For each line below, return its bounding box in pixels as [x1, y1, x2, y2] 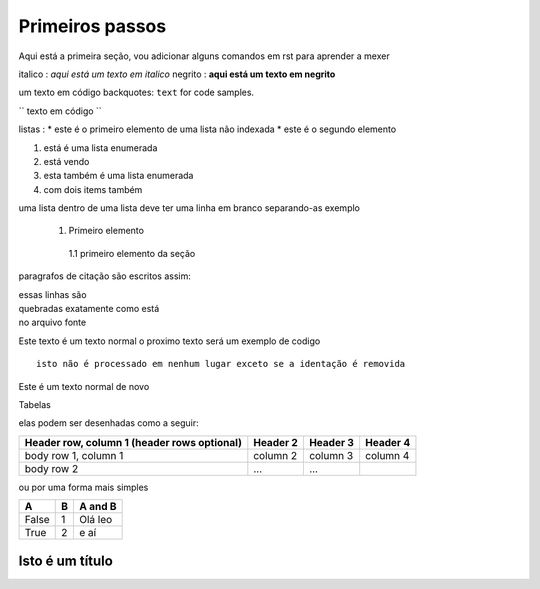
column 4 [365, 448, 410, 462]
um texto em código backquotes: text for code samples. [18, 86, 255, 99]
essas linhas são [18, 288, 87, 300]
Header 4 [365, 435, 411, 449]
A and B [78, 500, 117, 514]
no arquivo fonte [18, 316, 87, 329]
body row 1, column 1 [24, 448, 124, 462]
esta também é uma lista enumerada [43, 170, 194, 182]
